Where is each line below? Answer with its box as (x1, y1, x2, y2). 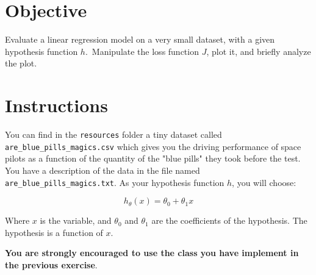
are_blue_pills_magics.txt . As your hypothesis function (5, 176, 224, 188)
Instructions (5, 93, 108, 118)
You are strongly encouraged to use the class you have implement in (5, 246, 299, 259)
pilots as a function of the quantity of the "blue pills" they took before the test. (5, 152, 301, 165)
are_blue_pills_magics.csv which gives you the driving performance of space (5, 140, 301, 152)
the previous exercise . (5, 258, 98, 271)
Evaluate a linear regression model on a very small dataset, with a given (5, 33, 275, 46)
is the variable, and (40, 214, 112, 227)
